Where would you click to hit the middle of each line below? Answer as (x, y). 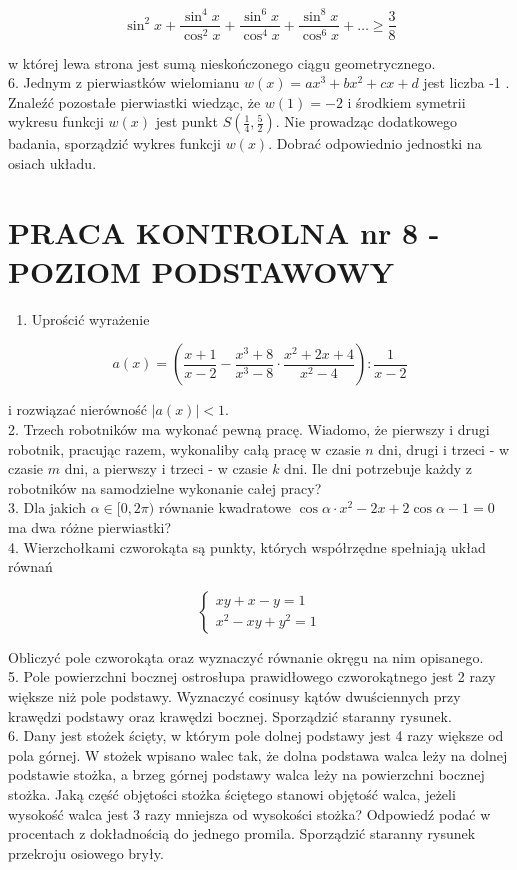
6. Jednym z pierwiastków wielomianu (124, 82)
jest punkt (186, 121)
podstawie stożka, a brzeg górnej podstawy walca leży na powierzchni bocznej (246, 774)
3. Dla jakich (47, 507)
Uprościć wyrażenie (90, 318)
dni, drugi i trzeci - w (444, 448)
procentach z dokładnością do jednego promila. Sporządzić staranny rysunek (242, 833)
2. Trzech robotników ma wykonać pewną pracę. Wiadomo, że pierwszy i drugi (249, 429)
